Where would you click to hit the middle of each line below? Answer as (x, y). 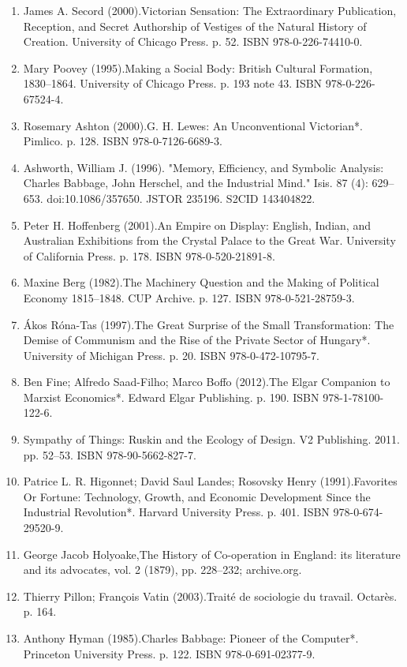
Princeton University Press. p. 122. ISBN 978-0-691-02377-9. (169, 653)
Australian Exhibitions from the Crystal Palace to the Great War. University (209, 240)
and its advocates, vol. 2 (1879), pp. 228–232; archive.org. (162, 570)
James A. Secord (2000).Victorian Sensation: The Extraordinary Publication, (210, 10)
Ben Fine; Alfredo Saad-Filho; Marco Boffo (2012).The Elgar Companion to (207, 382)
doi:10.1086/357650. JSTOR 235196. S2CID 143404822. (181, 198)
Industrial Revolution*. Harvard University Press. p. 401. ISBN (176, 512)
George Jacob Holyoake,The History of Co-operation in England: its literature (212, 554)
